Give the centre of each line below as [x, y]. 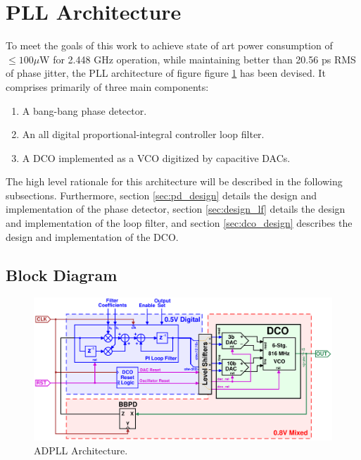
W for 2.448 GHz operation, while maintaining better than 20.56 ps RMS [198, 59]
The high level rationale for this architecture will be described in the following [174, 181]
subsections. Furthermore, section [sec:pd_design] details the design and [161, 195]
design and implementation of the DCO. [92, 236]
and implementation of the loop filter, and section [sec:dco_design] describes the [179, 223]
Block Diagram [62, 274]
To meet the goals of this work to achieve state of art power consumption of [169, 45]
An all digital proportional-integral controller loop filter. [143, 134]
